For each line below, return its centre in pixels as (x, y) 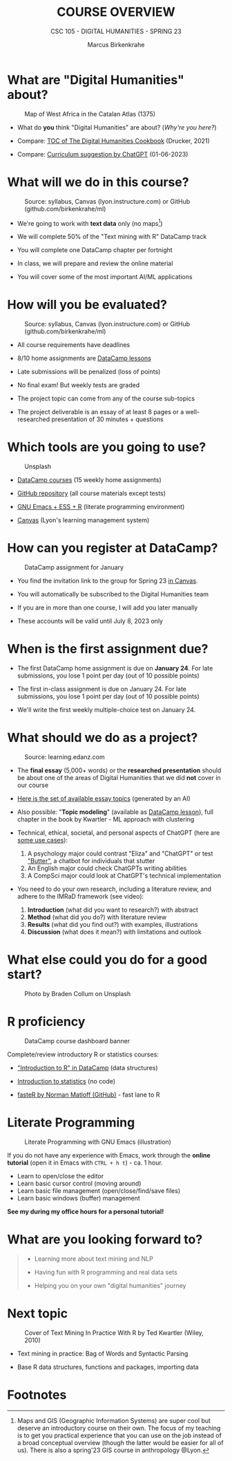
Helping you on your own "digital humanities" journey (110, 1285)
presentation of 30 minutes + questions (107, 419)
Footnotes (37, 1395)
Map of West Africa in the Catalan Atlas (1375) (90, 114)
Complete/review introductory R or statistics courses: (83, 1054)
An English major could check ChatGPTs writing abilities (107, 868)
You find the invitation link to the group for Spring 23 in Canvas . (107, 581)
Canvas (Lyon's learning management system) (83, 520)
